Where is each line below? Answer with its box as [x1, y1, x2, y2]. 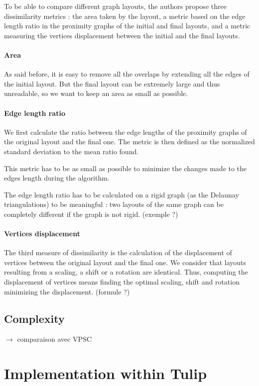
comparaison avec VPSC [17, 334, 92, 344]
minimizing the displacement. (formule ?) [4, 286, 130, 296]
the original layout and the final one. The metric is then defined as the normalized [4, 136, 255, 147]
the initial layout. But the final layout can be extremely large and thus [4, 78, 220, 89]
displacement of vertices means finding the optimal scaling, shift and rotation [4, 277, 240, 287]
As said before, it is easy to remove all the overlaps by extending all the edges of [4, 69, 250, 79]
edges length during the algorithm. [4, 173, 110, 183]
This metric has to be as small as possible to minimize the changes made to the [4, 163, 247, 173]
